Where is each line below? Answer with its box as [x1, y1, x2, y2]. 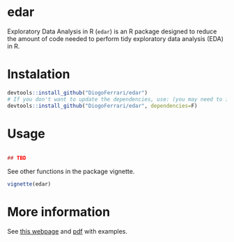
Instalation [7, 67, 70, 82]
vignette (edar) [7, 181, 52, 188]
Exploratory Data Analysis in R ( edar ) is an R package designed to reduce [7, 27, 217, 35]
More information [7, 204, 110, 220]
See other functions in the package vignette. [7, 168, 135, 176]
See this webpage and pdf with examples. [7, 227, 127, 236]
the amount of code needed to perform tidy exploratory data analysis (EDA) [7, 34, 224, 42]
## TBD [7, 154, 26, 162]
